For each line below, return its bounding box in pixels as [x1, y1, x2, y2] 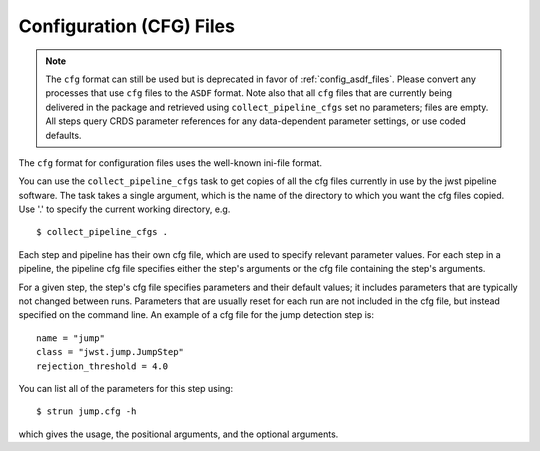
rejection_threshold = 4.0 [36, 360, 169, 372]
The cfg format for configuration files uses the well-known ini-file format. [18, 156, 322, 169]
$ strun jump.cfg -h [36, 406, 137, 417]
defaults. [45, 129, 82, 141]
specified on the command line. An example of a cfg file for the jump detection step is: [18, 309, 375, 321]
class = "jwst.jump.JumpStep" [36, 346, 185, 358]
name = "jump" [36, 332, 105, 344]
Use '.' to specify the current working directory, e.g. [18, 203, 231, 215]
